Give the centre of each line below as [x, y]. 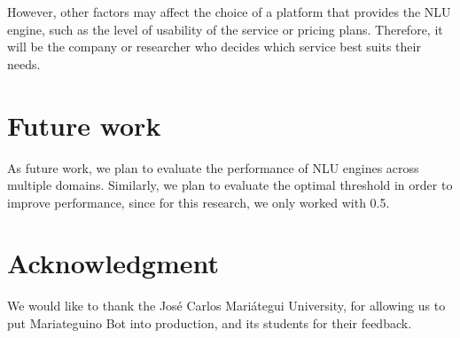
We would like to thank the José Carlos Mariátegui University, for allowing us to [226, 306]
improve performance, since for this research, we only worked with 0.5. [199, 202]
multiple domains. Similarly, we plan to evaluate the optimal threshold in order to [230, 185]
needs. [24, 63]
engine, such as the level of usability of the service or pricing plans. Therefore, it [225, 29]
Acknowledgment [113, 263]
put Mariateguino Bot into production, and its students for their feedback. [210, 323]
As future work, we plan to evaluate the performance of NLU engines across [213, 167]
